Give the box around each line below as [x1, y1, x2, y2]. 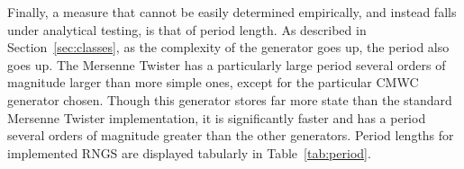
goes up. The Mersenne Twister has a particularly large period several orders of [7, 55, 446, 74]
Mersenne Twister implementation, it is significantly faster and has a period [7, 108, 426, 127]
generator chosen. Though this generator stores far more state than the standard [7, 90, 452, 109]
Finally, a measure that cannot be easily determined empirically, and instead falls [7, 3, 457, 21]
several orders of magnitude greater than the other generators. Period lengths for [7, 126, 454, 145]
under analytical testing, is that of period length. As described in [7, 20, 367, 39]
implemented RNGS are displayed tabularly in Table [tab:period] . [7, 143, 371, 162]
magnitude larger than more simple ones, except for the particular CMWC [7, 73, 419, 92]
